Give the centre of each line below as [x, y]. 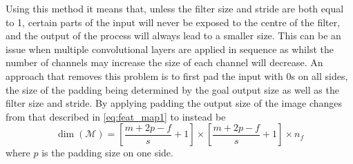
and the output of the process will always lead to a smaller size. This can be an [173, 35]
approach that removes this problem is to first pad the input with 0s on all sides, [177, 75]
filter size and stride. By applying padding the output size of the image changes [174, 103]
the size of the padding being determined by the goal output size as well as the [172, 89]
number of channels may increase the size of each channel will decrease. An [164, 62]
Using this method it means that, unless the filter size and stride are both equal [175, 8]
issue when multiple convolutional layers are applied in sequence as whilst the [170, 49]
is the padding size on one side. [107, 153]
